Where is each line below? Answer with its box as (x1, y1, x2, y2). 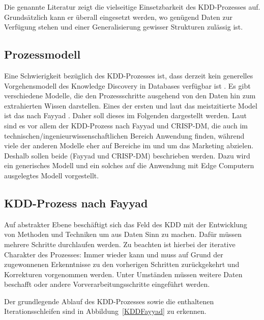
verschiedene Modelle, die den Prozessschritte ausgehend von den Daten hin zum (4, 90, 256, 101)
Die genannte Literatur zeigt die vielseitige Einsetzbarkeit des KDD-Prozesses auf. (4, 2, 260, 12)
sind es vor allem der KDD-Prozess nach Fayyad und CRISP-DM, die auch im (4, 120, 248, 130)
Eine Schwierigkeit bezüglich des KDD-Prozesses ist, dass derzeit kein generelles (4, 70, 253, 81)
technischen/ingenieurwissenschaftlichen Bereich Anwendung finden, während (4, 130, 245, 141)
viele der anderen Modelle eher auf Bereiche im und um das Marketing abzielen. (4, 140, 254, 151)
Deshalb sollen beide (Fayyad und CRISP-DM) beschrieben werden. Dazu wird (4, 150, 250, 161)
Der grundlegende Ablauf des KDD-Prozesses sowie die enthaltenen (4, 296, 214, 306)
